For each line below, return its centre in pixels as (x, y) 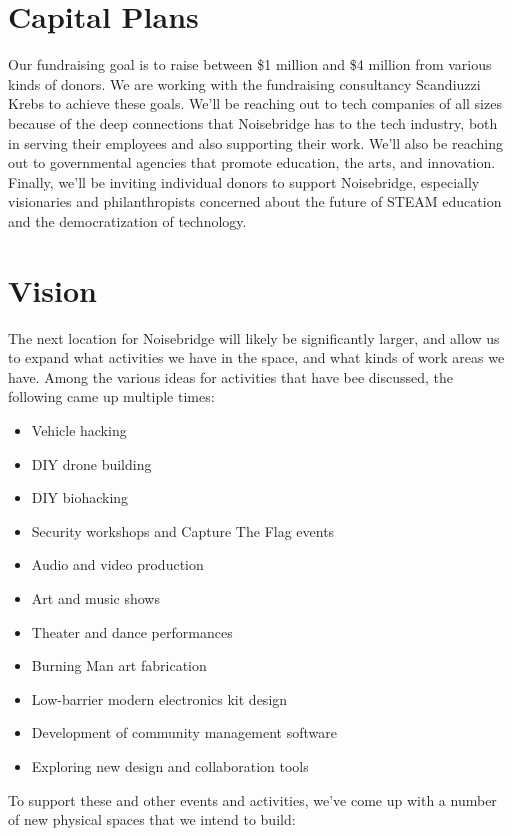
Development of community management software (184, 732)
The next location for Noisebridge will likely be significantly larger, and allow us (254, 337)
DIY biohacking (80, 497)
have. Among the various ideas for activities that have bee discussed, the (231, 376)
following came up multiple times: (111, 396)
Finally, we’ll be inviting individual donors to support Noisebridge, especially (244, 181)
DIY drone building (91, 463)
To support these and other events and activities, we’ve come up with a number (252, 799)
